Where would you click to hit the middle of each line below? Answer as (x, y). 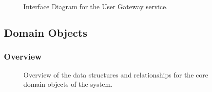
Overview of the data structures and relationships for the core (116, 74)
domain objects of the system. (68, 84)
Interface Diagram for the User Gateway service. (96, 6)
